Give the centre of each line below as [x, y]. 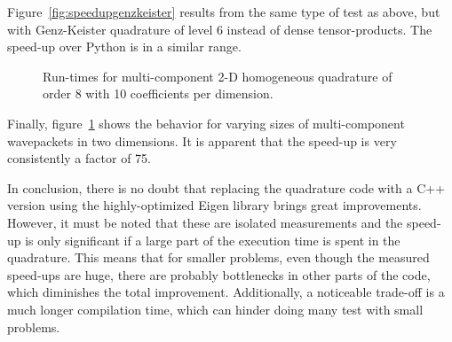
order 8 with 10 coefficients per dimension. [158, 93]
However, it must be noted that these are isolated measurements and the [205, 222]
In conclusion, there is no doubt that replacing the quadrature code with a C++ [226, 187]
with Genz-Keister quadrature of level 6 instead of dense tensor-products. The [220, 29]
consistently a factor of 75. [79, 158]
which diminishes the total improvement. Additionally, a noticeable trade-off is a [226, 292]
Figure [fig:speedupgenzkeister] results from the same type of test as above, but [224, 12]
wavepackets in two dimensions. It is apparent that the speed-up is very [202, 140]
